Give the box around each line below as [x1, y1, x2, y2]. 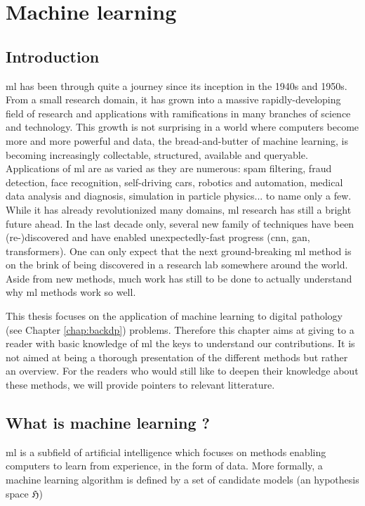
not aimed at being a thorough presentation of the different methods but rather [6, 349, 348, 364]
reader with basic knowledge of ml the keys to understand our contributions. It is [6, 336, 355, 351]
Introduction [6, 45, 100, 67]
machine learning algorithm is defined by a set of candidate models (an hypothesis [6, 472, 359, 487]
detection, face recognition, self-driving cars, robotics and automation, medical [6, 174, 343, 189]
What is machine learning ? [6, 412, 210, 434]
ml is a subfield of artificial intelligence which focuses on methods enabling [6, 444, 326, 459]
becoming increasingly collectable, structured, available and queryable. [6, 147, 308, 162]
